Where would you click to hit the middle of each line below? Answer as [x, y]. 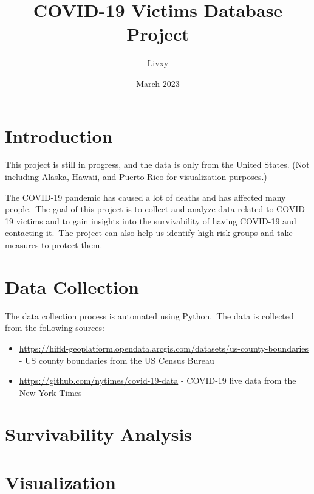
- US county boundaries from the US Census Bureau [117, 360]
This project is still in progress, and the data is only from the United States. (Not [157, 165]
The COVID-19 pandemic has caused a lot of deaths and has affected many [145, 197]
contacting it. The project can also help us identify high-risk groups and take [149, 233]
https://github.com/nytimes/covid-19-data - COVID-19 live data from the [158, 381]
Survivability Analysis [99, 434]
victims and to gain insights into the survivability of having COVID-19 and [156, 221]
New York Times [50, 392]
